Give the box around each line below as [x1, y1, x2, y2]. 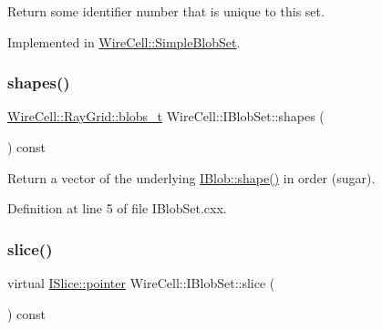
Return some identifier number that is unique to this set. [7, 2, 325, 20]
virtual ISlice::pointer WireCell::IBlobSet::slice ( [7, 273, 275, 292]
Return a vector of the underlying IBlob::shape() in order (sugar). [7, 168, 376, 187]
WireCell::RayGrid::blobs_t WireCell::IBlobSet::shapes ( [7, 107, 325, 126]
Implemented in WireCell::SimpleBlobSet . [7, 32, 241, 51]
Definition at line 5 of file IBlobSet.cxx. [7, 199, 227, 218]
